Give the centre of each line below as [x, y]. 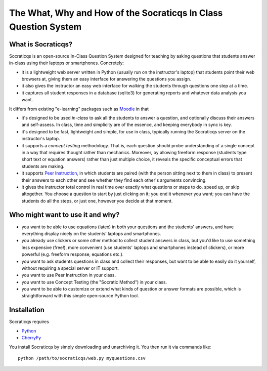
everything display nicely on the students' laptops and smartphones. [91, 233]
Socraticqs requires [29, 322]
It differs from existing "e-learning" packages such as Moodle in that [79, 109]
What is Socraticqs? [41, 44]
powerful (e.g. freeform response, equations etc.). [72, 254]
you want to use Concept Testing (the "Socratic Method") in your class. [94, 282]
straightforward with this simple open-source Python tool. [80, 296]
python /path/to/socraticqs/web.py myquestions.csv [82, 358]
